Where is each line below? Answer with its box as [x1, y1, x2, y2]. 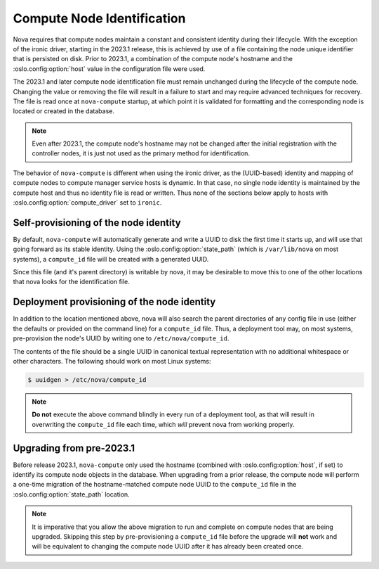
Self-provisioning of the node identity [13, 217, 182, 229]
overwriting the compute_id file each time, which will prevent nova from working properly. [32, 420, 295, 428]
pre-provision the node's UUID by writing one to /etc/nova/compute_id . [13, 334, 230, 343]
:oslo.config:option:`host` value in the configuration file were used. [13, 64, 206, 73]
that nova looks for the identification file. [13, 278, 130, 286]
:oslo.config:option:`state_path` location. [13, 490, 130, 499]
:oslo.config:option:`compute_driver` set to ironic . [13, 198, 162, 207]
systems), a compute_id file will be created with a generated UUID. [13, 255, 209, 263]
